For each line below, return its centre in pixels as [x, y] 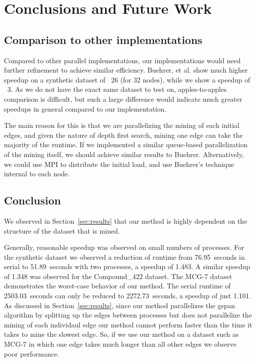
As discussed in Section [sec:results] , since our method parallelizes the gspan [120, 305]
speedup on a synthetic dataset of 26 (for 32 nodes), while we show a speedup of [127, 79]
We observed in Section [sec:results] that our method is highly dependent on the [126, 221]
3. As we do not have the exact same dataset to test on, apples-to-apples [117, 89]
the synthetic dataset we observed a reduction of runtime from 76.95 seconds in [125, 257]
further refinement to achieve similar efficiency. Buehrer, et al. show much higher [126, 70]
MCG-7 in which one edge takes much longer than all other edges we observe [120, 344]
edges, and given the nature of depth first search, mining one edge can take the [124, 135]
